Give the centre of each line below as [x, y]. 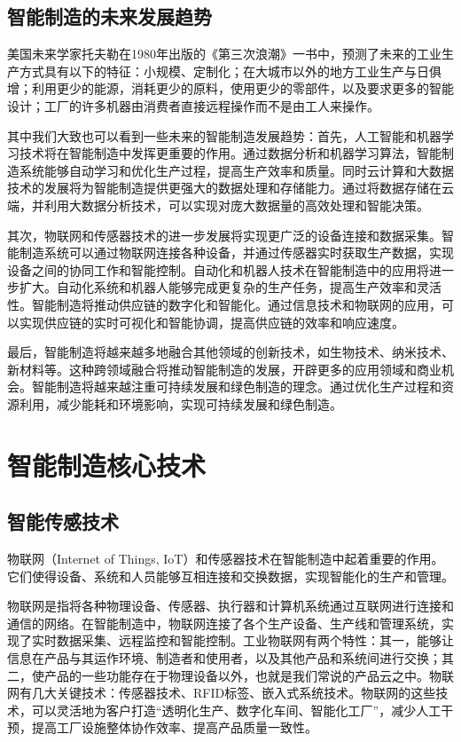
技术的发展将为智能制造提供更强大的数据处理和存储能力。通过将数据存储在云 [230, 188]
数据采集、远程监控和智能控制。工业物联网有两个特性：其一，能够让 [255, 640]
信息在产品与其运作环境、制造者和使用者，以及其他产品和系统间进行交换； [224, 658]
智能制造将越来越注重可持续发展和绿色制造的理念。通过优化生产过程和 [236, 387]
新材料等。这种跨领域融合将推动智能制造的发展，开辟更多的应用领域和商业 [224, 369]
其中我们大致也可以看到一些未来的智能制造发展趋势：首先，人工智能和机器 [224, 135]
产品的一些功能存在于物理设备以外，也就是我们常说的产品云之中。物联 [249, 675]
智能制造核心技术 [107, 465]
